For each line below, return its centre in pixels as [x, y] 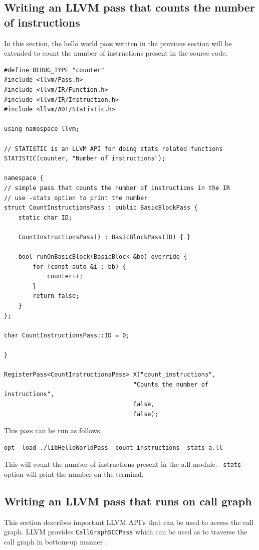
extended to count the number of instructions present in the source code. [116, 53]
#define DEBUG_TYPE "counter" [54, 70]
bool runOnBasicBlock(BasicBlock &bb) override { [103, 257]
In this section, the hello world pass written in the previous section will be [118, 43]
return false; [56, 296]
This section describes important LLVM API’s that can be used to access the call [129, 522]
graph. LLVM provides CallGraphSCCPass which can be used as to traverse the [126, 532]
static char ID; [45, 217]
